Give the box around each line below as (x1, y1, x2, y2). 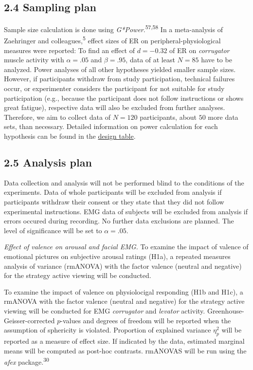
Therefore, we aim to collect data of (4, 111, 110, 122)
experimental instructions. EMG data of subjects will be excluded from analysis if (4, 206, 248, 216)
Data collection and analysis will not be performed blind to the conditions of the (4, 177, 244, 187)
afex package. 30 (4, 355, 49, 367)
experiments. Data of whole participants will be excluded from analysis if (4, 187, 222, 197)
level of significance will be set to (4, 225, 102, 235)
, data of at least (126, 55, 175, 65)
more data (208, 111, 238, 122)
